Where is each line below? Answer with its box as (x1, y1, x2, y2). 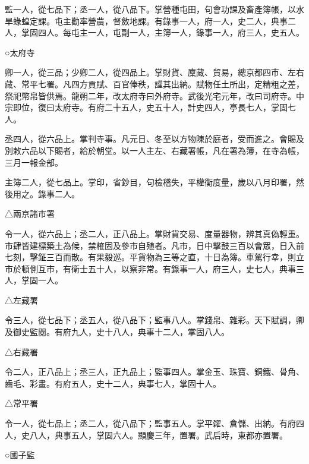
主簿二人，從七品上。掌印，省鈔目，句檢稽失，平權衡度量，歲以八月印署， (5, 176, 296, 188)
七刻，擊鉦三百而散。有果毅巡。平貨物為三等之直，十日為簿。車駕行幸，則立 (5, 251, 304, 263)
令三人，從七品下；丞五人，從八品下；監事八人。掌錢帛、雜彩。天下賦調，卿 (5, 314, 304, 326)
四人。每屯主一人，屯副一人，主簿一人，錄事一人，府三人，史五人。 (37, 26, 304, 39)
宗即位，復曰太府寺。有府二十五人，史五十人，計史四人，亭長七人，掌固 (5, 101, 288, 113)
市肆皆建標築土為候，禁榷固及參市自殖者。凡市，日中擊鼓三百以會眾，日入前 (5, 239, 304, 251)
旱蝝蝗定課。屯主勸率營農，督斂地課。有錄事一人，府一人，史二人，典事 (5, 14, 288, 27)
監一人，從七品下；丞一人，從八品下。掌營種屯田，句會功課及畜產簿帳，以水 (5, 3, 304, 15)
